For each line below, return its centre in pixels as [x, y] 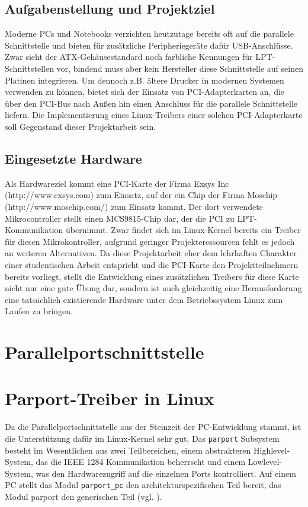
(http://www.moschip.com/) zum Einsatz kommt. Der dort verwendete [134, 206]
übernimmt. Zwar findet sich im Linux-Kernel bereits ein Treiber [183, 230]
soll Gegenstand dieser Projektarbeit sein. [81, 126]
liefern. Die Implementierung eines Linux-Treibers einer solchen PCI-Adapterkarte [154, 115]
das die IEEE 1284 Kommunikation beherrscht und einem [141, 462]
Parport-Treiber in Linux [110, 398]
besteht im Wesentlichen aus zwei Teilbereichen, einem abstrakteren [128, 450]
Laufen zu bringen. [39, 311]
